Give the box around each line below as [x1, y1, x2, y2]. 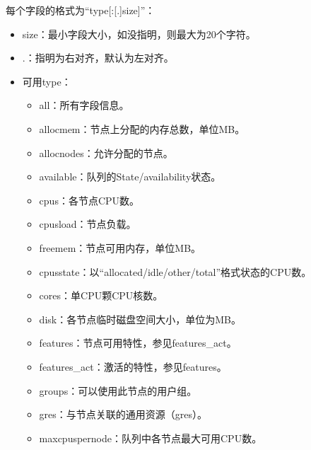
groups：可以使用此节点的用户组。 [39, 383, 197, 398]
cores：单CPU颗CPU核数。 [39, 288, 163, 303]
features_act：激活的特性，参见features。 [39, 359, 227, 374]
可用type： [22, 74, 71, 88]
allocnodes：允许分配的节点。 [39, 145, 173, 160]
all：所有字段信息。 [39, 98, 129, 112]
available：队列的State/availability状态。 [39, 169, 221, 184]
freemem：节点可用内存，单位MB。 [39, 240, 201, 255]
